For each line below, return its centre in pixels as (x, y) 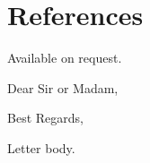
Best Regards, (45, 118)
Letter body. (41, 147)
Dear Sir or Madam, (63, 87)
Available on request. (65, 58)
